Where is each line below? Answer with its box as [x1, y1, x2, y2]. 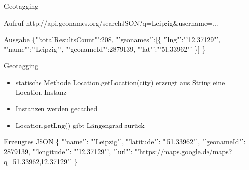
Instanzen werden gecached [15, 103, 98, 114]
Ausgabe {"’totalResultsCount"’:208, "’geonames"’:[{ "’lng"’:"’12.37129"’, [4, 34, 221, 44]
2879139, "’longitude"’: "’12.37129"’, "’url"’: [4, 146, 133, 156]
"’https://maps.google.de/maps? [134, 146, 232, 156]
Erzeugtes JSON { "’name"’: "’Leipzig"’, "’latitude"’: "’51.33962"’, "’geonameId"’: [4, 136, 246, 147]
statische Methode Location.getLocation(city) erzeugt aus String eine [15, 77, 225, 87]
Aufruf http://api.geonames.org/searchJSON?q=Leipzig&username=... [4, 17, 218, 28]
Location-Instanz [15, 86, 67, 97]
